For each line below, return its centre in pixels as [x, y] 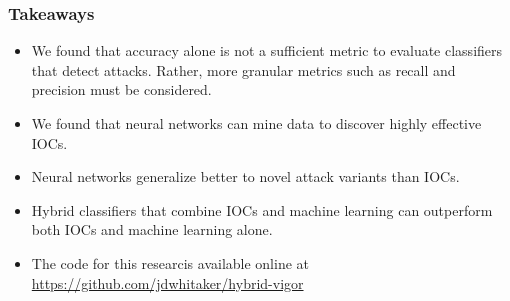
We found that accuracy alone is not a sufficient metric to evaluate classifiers [267, 50]
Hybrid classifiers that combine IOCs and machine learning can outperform [262, 209]
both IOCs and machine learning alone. [152, 229]
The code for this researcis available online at [170, 262]
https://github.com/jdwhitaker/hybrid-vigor [167, 282]
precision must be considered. [121, 89]
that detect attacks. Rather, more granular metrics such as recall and [243, 69]
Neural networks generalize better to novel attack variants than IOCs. [245, 176]
